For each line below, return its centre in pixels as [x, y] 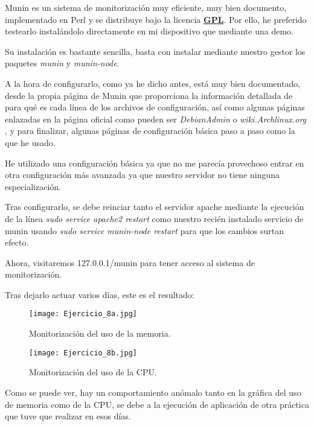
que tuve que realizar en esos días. [68, 416]
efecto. [17, 242]
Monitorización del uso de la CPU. [93, 372]
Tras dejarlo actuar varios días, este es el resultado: [100, 294]
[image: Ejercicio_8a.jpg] [83, 314]
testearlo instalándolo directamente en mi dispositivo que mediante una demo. [149, 31]
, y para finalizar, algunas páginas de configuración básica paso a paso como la [150, 131]
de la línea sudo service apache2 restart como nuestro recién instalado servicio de [154, 218]
